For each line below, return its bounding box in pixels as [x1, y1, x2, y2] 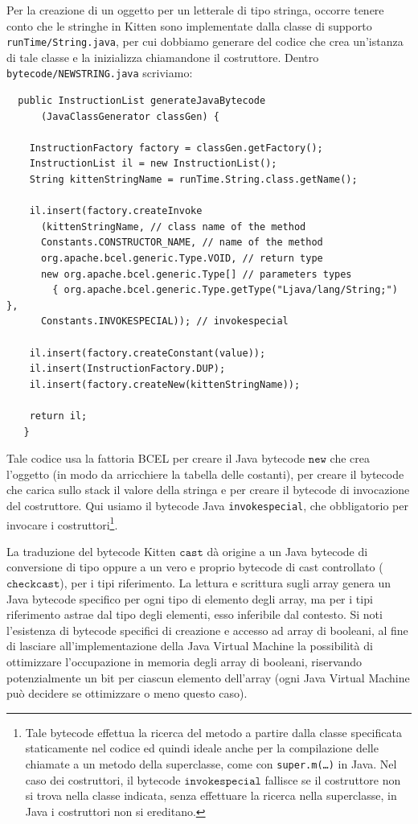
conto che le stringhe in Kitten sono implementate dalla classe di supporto [6, 17, 372, 34]
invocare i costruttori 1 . [6, 513, 118, 533]
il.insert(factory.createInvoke [29, 205, 203, 217]
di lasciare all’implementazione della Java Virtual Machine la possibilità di [6, 637, 373, 654]
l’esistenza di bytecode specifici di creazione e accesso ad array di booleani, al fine [6, 621, 408, 638]
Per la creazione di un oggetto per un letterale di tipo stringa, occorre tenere [6, 2, 384, 18]
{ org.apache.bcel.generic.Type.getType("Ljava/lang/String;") [52, 284, 398, 296]
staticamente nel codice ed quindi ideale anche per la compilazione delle [25, 740, 379, 756]
